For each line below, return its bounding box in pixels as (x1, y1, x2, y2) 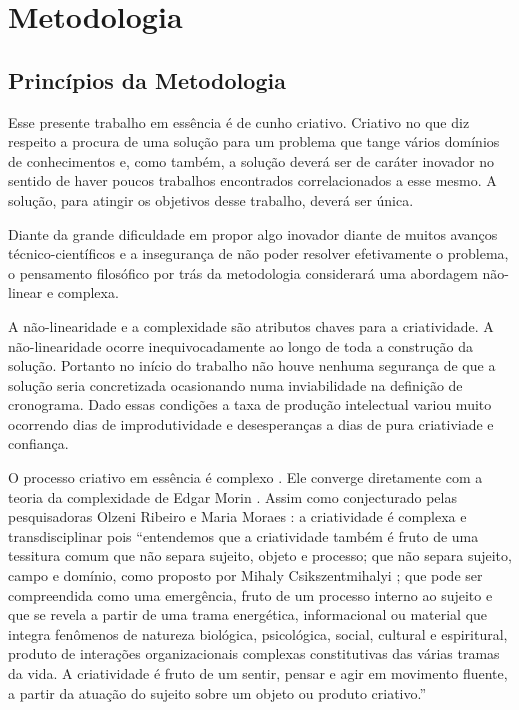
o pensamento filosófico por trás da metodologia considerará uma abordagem (8, 262, 478, 283)
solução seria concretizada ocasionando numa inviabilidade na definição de (8, 374, 463, 395)
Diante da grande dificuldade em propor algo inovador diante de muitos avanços (8, 223, 498, 244)
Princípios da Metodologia (8, 64, 286, 95)
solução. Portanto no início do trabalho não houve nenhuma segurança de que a (8, 355, 496, 376)
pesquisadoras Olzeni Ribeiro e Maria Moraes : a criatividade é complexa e (8, 506, 467, 527)
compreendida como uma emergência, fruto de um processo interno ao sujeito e (8, 584, 493, 605)
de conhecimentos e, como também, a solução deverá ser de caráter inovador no (8, 150, 495, 171)
